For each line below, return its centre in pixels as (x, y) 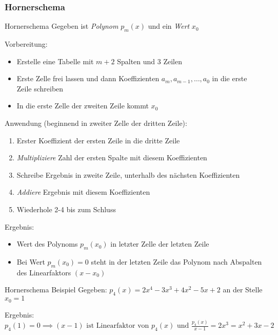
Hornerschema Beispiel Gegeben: (56, 290)
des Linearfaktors (44, 272)
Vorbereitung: (26, 44)
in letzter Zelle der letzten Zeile (160, 244)
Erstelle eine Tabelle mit (55, 61)
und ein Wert (169, 26)
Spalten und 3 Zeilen (150, 61)
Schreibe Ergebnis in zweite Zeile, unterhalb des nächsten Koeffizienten (128, 174)
